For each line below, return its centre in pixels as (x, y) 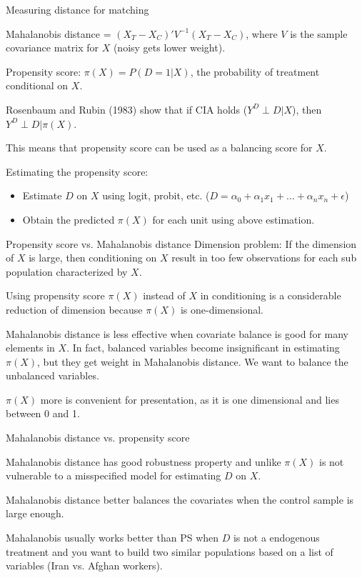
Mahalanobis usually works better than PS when (112, 538)
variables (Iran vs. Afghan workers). (84, 565)
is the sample (319, 33)
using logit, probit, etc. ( (156, 195)
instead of (164, 295)
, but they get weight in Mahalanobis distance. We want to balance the (193, 361)
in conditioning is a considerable (271, 295)
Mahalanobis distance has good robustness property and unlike (144, 461)
